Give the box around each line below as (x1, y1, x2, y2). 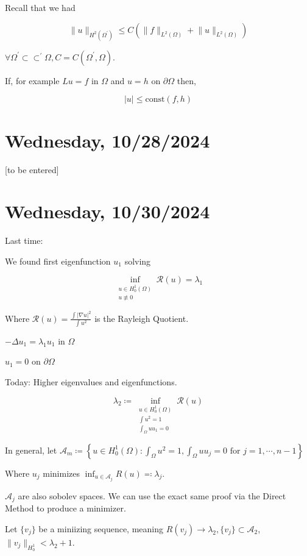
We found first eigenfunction (5, 254, 111, 267)
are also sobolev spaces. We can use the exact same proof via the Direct (18, 489, 286, 502)
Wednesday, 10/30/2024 (5, 199, 210, 224)
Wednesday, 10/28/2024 (5, 127, 210, 152)
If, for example (5, 74, 60, 87)
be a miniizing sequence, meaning (38, 522, 163, 535)
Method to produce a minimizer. (5, 502, 126, 515)
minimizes (43, 466, 80, 479)
